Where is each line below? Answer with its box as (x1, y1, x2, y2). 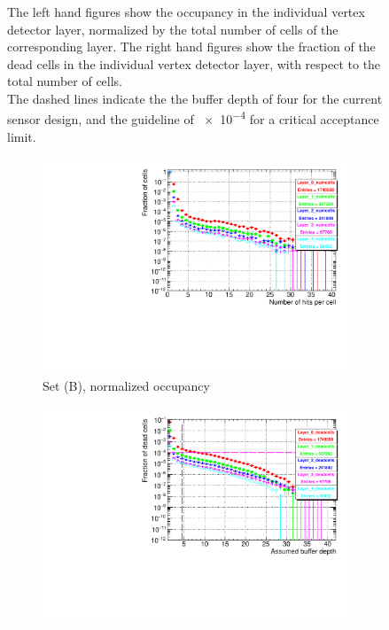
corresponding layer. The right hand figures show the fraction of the (7, 37, 376, 56)
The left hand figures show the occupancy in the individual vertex (7, 3, 365, 20)
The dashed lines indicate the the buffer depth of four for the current (7, 89, 383, 107)
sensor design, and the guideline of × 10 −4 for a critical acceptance (7, 107, 379, 128)
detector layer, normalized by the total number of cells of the (7, 19, 338, 38)
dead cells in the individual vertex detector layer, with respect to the (7, 54, 381, 73)
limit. (7, 127, 36, 145)
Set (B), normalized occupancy (43, 377, 210, 395)
